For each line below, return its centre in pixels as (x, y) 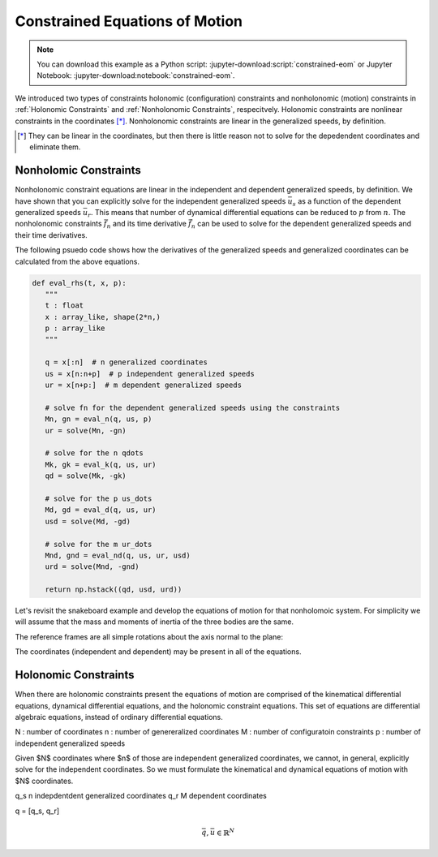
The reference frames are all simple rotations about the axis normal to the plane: (149, 636)
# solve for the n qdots (94, 453)
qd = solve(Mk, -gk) (86, 476)
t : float (64, 306)
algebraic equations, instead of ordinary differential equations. (119, 717)
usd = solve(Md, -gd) (88, 521)
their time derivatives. (52, 235)
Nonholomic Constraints (78, 170)
